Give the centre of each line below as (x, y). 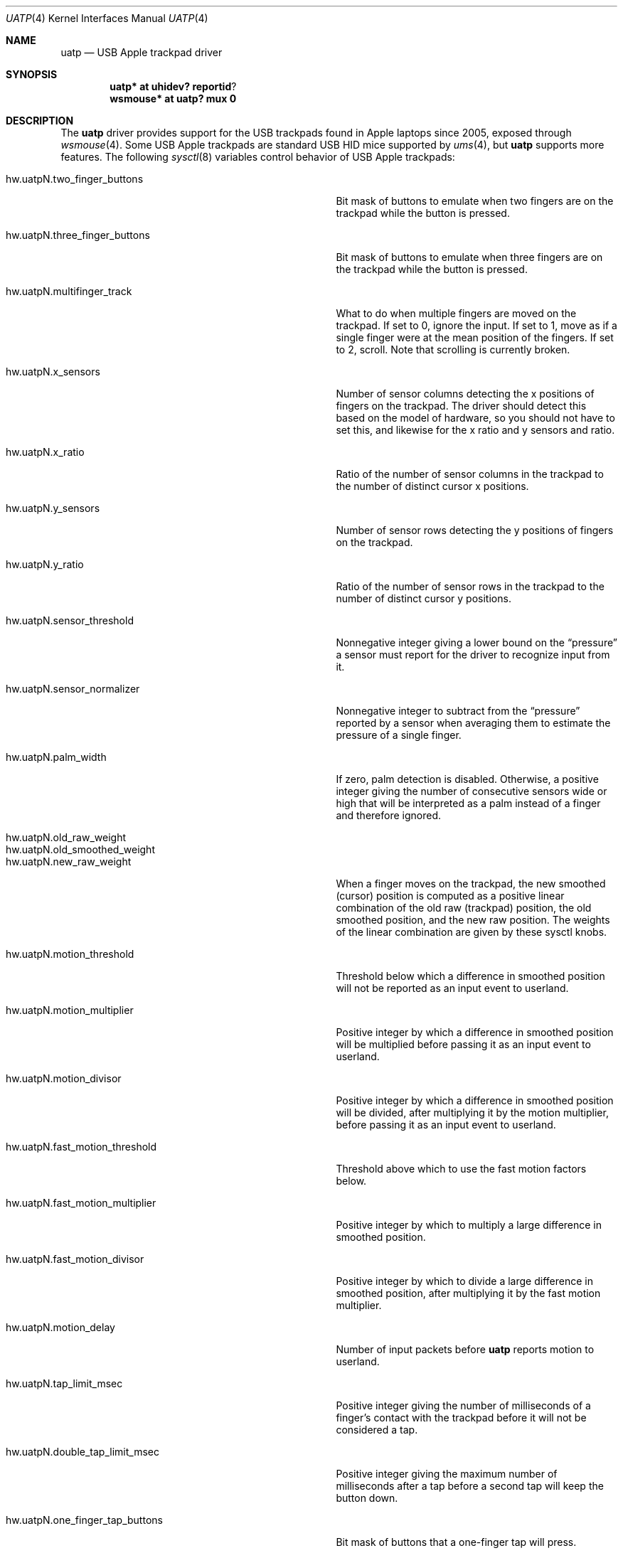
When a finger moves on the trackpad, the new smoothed (471, 884)
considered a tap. (377, 1430)
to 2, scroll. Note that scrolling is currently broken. (453, 349)
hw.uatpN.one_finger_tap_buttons (84, 1520)
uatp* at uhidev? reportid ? (173, 86)
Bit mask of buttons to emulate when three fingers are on (469, 257)
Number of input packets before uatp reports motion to (465, 1349)
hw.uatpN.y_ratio (45, 564)
